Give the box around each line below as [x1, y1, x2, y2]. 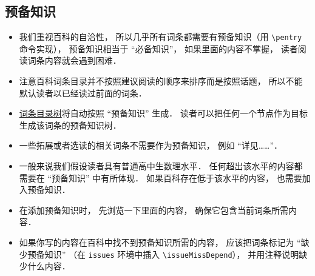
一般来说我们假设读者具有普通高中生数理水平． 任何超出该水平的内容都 [19, 160, 303, 172]
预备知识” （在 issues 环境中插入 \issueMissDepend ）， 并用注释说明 [27, 247, 299, 260]
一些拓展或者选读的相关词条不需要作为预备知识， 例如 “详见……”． [19, 139, 283, 152]
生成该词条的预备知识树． [19, 118, 121, 131]
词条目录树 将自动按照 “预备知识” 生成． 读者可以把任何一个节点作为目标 [19, 107, 308, 119]
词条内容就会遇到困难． [27, 54, 121, 67]
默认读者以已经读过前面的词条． [19, 86, 147, 99]
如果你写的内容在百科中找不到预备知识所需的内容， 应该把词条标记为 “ [19, 235, 301, 248]
